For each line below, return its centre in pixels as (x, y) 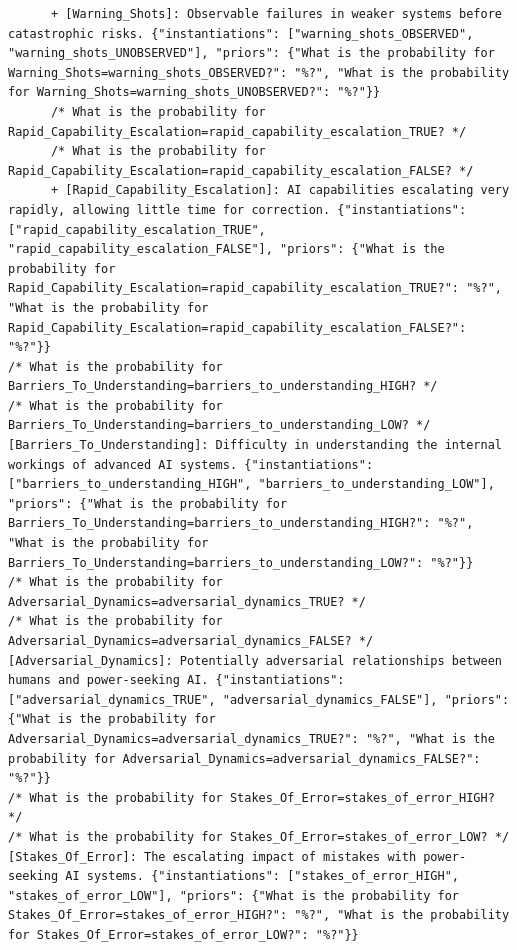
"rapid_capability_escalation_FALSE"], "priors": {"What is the (226, 249)
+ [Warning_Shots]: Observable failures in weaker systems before (276, 14)
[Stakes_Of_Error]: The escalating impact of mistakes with (212, 856)
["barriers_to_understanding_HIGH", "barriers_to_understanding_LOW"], (251, 484)
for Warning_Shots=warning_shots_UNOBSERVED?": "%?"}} (194, 92)
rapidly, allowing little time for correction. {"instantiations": (237, 209)
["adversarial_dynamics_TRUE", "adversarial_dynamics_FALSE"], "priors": (259, 699)
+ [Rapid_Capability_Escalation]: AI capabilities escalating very (280, 190)
